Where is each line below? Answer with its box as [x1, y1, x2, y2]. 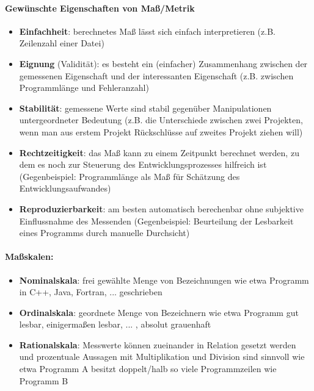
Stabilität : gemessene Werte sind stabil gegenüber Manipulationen [19, 101, 272, 114]
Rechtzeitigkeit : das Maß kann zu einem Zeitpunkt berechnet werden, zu [19, 146, 299, 159]
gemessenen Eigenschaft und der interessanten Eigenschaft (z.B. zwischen [19, 69, 294, 82]
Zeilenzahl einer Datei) [19, 37, 104, 49]
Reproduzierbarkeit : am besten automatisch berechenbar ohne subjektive [19, 202, 304, 215]
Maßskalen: [5, 250, 54, 263]
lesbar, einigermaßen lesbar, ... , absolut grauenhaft [19, 318, 211, 331]
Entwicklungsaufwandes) [19, 182, 111, 195]
